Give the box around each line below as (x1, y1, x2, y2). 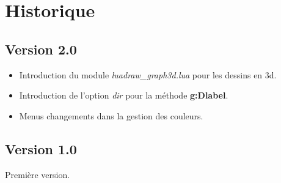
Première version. (5, 168, 70, 181)
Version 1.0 (5, 139, 77, 158)
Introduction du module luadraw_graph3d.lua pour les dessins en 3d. (19, 68, 277, 81)
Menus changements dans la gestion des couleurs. (19, 109, 203, 122)
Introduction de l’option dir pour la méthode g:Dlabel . (19, 89, 228, 102)
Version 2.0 (5, 39, 77, 58)
